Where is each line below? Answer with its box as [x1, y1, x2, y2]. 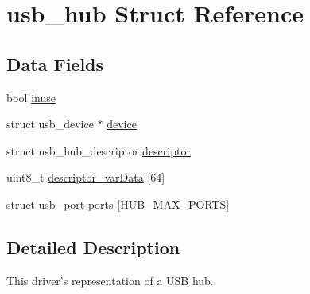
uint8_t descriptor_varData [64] [6, 169, 165, 186]
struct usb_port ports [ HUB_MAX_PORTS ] [6, 195, 230, 212]
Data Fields [6, 51, 104, 76]
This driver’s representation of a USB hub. [6, 272, 214, 288]
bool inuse [6, 88, 56, 105]
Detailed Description [6, 234, 180, 259]
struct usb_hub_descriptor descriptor [6, 142, 191, 159]
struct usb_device [6, 116, 94, 132]
